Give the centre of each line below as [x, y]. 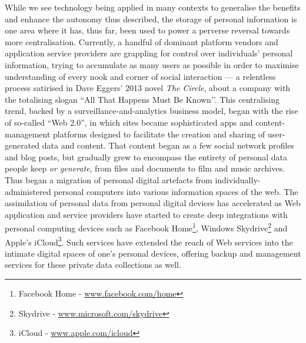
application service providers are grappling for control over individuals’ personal [149, 53]
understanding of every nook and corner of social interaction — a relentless [140, 76]
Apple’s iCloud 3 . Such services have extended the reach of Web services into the [149, 241]
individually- [238, 179]
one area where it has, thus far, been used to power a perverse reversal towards [147, 30]
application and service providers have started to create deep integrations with [146, 214]
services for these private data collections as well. [93, 265]
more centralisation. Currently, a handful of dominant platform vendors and [142, 41]
